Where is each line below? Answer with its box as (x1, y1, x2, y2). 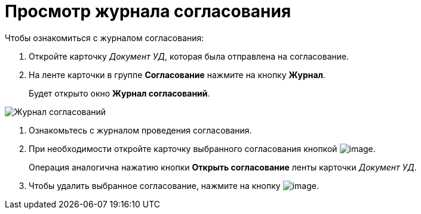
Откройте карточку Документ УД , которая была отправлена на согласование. (29, 51, 349, 61)
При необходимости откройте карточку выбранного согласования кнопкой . (29, 143, 376, 154)
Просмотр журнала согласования (5, 1, 291, 21)
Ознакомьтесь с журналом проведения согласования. (29, 125, 252, 135)
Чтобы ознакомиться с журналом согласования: (5, 32, 204, 43)
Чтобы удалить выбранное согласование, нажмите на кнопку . (29, 180, 319, 191)
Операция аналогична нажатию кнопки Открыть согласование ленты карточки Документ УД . (29, 162, 417, 172)
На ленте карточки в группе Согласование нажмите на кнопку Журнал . (29, 69, 326, 80)
